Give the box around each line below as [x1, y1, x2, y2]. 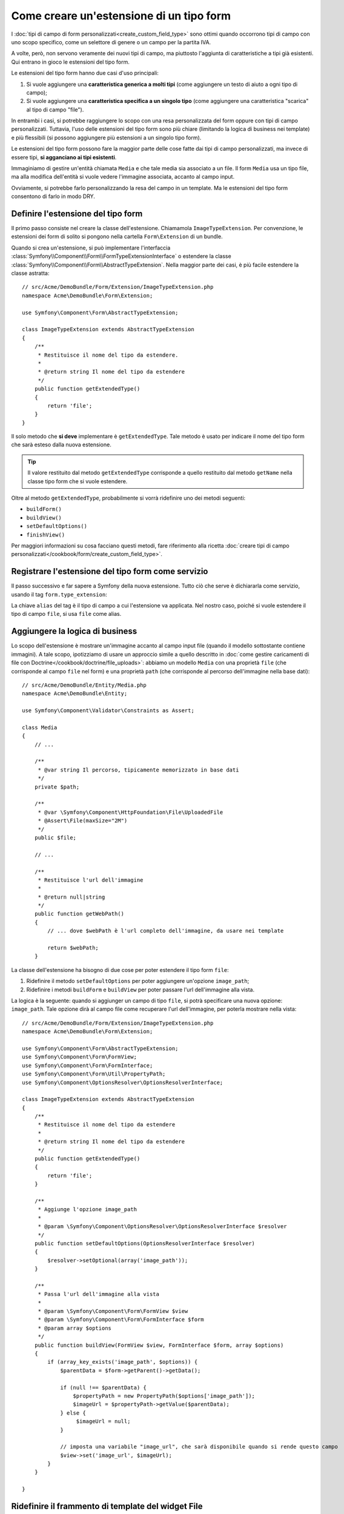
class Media [22, 724, 58, 731]
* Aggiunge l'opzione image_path [38, 1206, 137, 1213]
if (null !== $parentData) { [60, 1384, 147, 1391]
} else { [60, 1409, 86, 1416]
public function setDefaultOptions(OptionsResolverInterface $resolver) [34, 1240, 256, 1247]
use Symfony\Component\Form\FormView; [22, 1054, 137, 1060]
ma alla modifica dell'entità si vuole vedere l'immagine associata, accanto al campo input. [11, 173, 235, 180]
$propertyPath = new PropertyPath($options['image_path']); [73, 1392, 256, 1399]
